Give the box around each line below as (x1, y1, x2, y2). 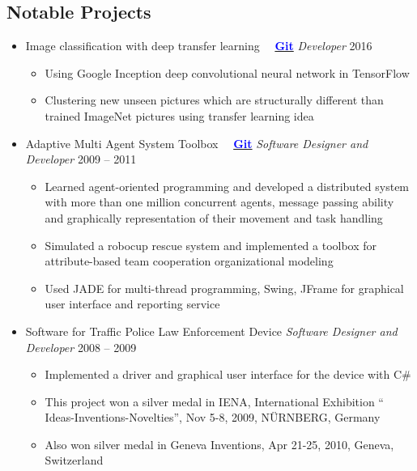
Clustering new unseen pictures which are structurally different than (45, 91, 384, 108)
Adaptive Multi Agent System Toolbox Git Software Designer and (25, 134, 368, 151)
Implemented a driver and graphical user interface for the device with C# (45, 366, 411, 383)
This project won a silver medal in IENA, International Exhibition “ (45, 392, 384, 409)
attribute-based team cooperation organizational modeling (45, 252, 334, 269)
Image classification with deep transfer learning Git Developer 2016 (25, 37, 372, 54)
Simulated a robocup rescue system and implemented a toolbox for (45, 236, 377, 253)
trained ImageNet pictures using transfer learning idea (45, 107, 314, 124)
